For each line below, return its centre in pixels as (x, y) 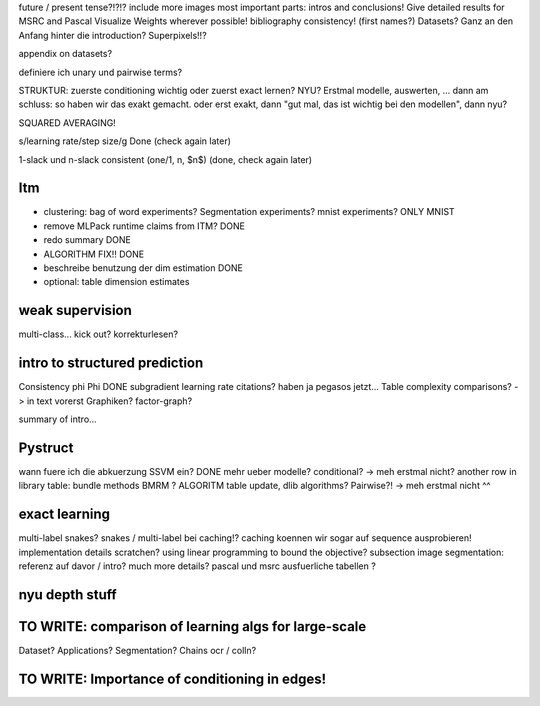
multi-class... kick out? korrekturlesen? (98, 334)
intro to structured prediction (111, 363)
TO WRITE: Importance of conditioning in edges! (172, 678)
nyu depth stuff (67, 594)
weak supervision (75, 310)
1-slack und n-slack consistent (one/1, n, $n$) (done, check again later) (165, 159)
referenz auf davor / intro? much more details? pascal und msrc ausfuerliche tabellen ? (197, 566)
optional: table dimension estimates (116, 282)
